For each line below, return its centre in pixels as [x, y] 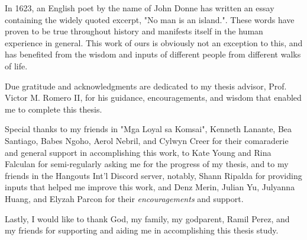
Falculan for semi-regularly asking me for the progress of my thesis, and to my [147, 164]
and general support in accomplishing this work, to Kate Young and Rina [138, 152]
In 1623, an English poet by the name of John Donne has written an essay [140, 8]
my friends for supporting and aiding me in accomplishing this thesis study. [142, 230]
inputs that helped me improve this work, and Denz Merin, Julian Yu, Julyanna [150, 187]
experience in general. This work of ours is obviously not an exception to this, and [154, 42]
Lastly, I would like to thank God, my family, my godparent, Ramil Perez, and [147, 218]
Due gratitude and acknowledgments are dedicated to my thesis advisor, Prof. [146, 86]
